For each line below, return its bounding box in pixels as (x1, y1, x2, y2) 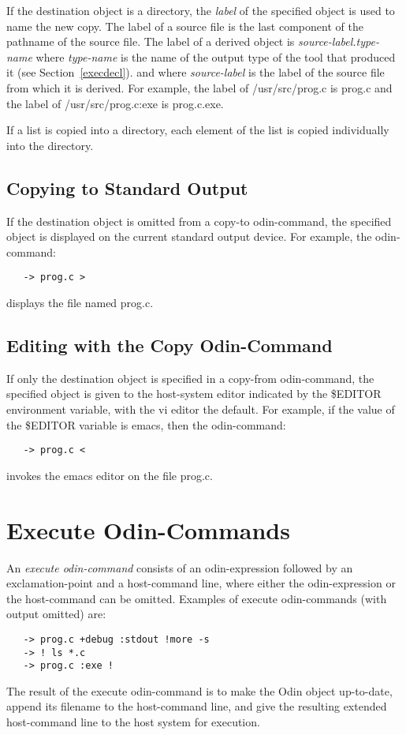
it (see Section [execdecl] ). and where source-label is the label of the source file (6, 64, 385, 81)
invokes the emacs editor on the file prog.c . (6, 467, 213, 483)
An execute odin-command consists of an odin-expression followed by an (6, 559, 353, 576)
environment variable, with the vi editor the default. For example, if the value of (6, 400, 395, 417)
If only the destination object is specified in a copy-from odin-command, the (6, 369, 374, 386)
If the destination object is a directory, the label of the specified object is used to (6, 2, 395, 18)
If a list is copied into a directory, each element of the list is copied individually (6, 122, 389, 138)
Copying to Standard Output (6, 175, 248, 200)
